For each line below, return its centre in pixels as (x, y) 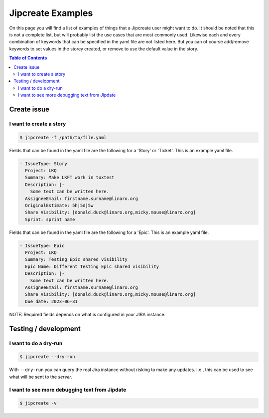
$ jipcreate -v (38, 403)
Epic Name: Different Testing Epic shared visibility (92, 266)
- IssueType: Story (43, 164)
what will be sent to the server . (41, 377)
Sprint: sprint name (50, 219)
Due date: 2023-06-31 (52, 301)
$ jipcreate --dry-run (47, 357)
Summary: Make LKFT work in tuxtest (70, 178)
